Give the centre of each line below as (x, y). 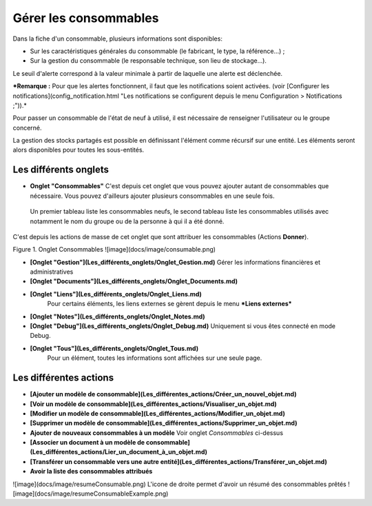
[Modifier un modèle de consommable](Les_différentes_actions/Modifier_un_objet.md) (157, 413)
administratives (52, 272)
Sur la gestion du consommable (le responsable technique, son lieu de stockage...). (148, 61)
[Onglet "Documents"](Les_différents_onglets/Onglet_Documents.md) (134, 281)
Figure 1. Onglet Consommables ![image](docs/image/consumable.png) (114, 250)
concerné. (27, 128)
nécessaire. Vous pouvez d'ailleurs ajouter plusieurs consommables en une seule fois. (152, 196)
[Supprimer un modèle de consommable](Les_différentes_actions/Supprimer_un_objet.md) (164, 423)
